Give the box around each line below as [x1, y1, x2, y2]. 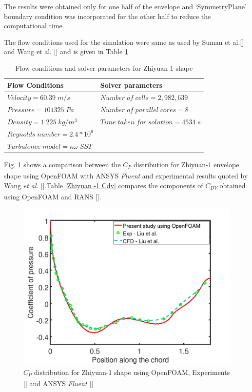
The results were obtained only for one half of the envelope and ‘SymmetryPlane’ [4, 1, 247, 11]
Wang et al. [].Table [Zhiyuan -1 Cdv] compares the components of [4, 180, 203, 190]
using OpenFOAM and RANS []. [4, 191, 101, 201]
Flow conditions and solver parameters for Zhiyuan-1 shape [15, 62, 193, 73]
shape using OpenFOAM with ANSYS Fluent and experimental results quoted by [4, 171, 248, 181]
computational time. [4, 20, 64, 31]
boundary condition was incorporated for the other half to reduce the [4, 11, 211, 21]
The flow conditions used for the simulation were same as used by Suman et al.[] [4, 37, 244, 47]
